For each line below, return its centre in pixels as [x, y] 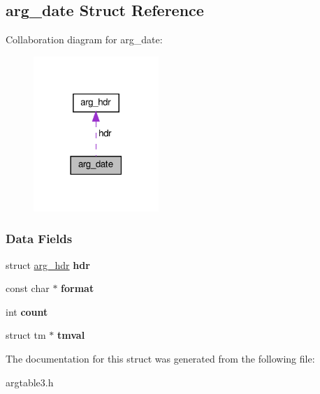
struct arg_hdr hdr [48, 264]
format [78, 288]
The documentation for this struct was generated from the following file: [160, 359]
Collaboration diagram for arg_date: [84, 39]
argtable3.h [30, 382]
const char [28, 288]
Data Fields [39, 239]
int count [27, 311]
